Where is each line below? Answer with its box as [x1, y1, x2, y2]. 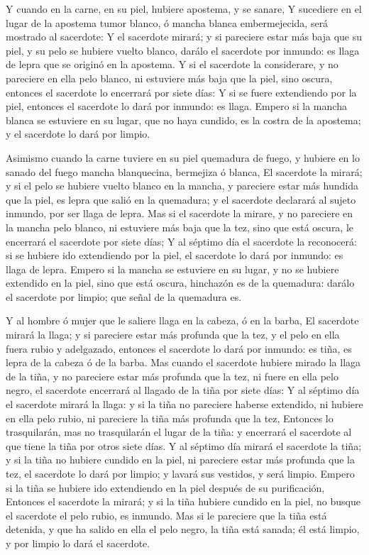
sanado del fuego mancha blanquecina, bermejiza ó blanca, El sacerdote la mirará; [6, 164, 363, 179]
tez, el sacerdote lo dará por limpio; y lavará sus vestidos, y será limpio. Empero [6, 466, 355, 480]
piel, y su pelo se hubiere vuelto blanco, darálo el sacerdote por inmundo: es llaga [6, 43, 360, 57]
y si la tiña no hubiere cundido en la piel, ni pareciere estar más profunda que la [6, 452, 355, 467]
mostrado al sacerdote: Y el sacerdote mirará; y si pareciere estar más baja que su [6, 29, 363, 44]
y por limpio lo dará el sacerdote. [6, 535, 150, 550]
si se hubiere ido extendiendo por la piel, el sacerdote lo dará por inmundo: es [6, 248, 343, 263]
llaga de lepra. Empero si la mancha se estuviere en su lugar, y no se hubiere [6, 261, 339, 276]
